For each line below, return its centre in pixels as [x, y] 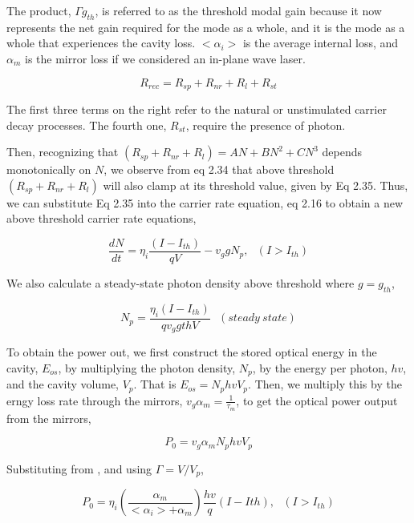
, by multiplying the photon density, [147, 367]
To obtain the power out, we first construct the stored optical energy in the [192, 352]
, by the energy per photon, [320, 367]
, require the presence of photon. [266, 125]
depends [342, 152]
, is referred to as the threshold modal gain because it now [238, 10]
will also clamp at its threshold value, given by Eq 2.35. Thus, [256, 185]
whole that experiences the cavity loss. [101, 43]
